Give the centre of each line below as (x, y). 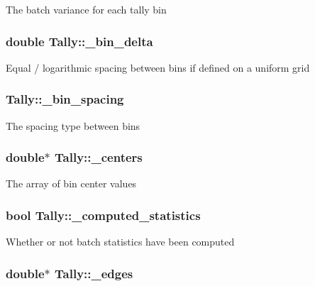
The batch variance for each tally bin (86, 9)
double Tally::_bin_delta (79, 41)
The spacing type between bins (73, 125)
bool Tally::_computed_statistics (103, 215)
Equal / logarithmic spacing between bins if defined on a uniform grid (158, 67)
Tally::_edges (94, 273)
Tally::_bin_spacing (65, 99)
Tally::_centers (99, 157)
